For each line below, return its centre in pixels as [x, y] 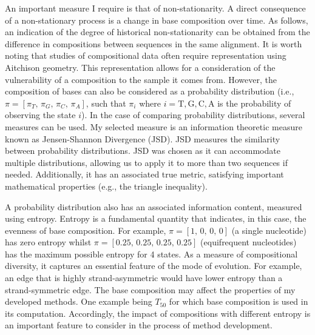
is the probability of [254, 103]
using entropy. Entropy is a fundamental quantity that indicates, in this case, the [156, 218]
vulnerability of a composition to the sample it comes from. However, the [141, 79]
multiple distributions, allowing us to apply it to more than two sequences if [146, 162]
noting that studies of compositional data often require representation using [146, 55]
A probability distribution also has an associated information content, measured [154, 206]
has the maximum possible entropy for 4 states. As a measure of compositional [151, 254]
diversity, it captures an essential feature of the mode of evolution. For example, [154, 266]
